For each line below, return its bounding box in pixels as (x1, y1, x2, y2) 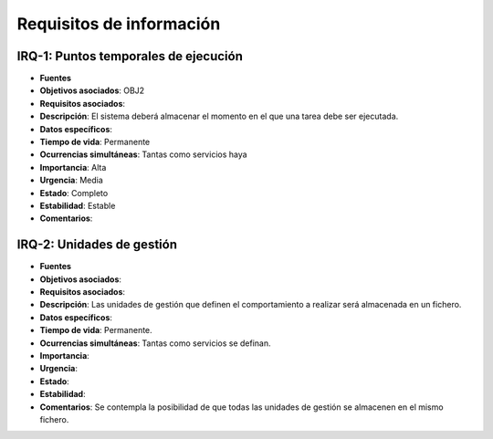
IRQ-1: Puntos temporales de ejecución (16, 48, 244, 64)
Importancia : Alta (39, 162, 107, 172)
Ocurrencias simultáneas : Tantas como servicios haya (39, 149, 247, 160)
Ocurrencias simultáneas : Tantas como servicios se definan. (39, 338, 271, 349)
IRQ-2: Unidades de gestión (16, 237, 178, 253)
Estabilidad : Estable (39, 200, 116, 211)
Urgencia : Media (39, 174, 104, 186)
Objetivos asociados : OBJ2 (39, 85, 145, 96)
